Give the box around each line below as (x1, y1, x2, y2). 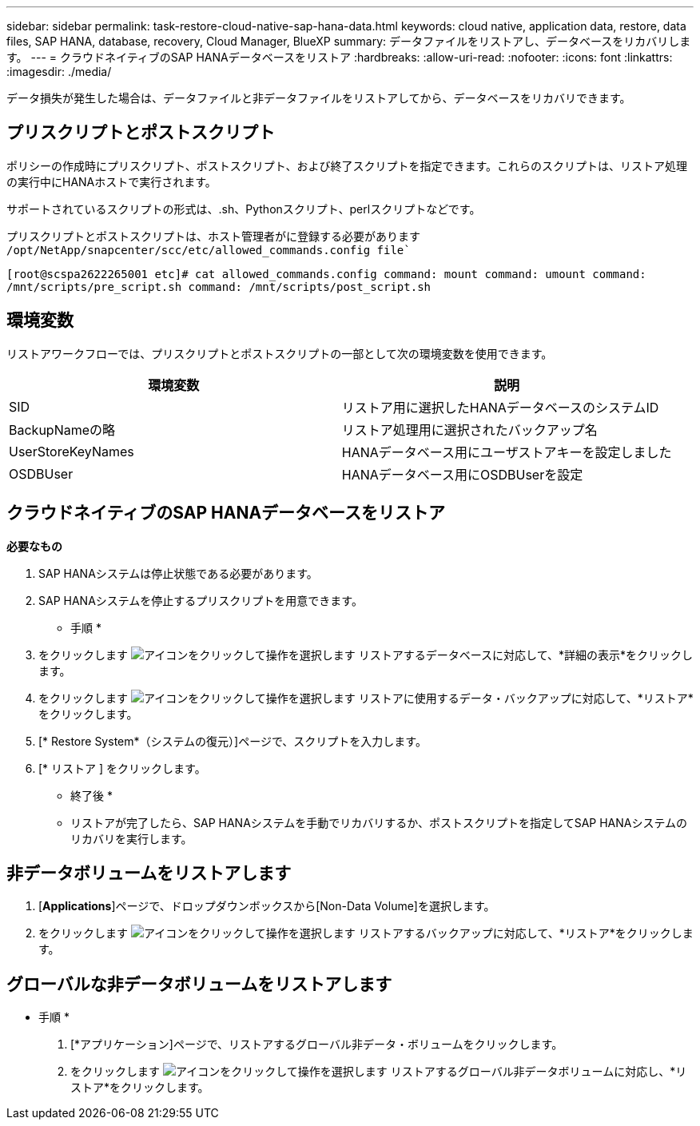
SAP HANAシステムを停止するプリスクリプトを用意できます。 (38, 593, 363, 607)
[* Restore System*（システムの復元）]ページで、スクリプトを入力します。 (38, 734, 427, 748)
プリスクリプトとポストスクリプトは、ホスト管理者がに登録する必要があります (6, 229, 420, 243)
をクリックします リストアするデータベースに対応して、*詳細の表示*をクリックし (38, 647, 693, 662)
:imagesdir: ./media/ (6, 65, 112, 78)
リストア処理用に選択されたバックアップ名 (341, 421, 598, 438)
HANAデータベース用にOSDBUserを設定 (341, 466, 583, 483)
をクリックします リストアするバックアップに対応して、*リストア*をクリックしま (38, 926, 694, 941)
